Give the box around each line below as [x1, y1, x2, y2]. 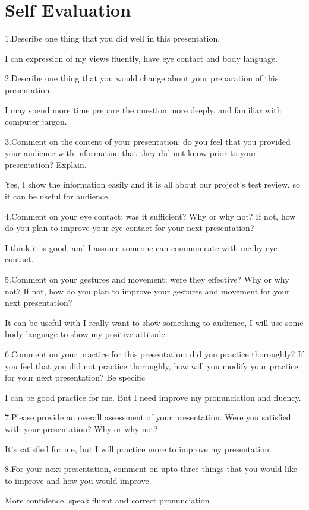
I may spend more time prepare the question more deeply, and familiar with [5, 103, 282, 116]
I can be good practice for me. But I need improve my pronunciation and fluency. [5, 391, 301, 403]
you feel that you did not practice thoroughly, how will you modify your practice [5, 359, 298, 372]
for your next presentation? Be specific [5, 371, 146, 384]
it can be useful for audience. [5, 190, 111, 202]
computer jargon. [5, 115, 67, 128]
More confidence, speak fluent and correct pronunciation [5, 494, 210, 506]
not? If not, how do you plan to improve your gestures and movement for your [5, 284, 290, 297]
